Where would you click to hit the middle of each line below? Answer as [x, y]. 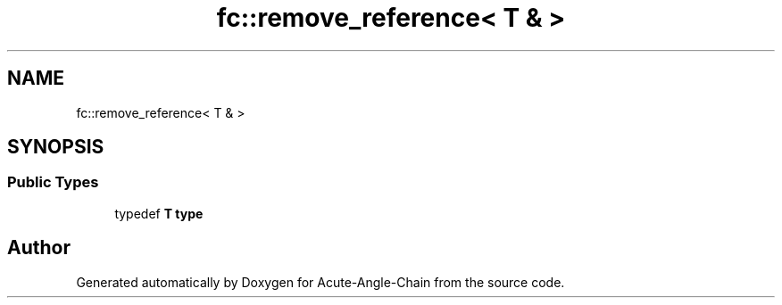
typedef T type [159, 213]
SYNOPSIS [56, 147]
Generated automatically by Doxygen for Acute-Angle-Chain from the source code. [320, 282]
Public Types [53, 182]
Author [39, 248]
